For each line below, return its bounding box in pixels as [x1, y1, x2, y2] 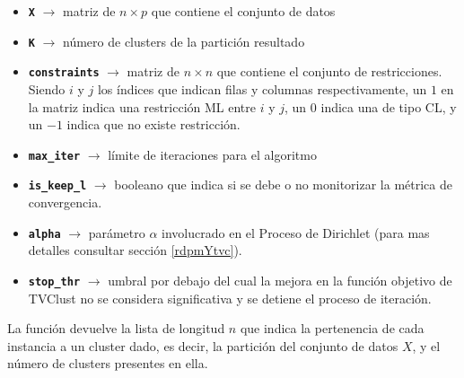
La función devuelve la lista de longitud [7, 319, 225, 338]
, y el [412, 336, 441, 355]
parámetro [88, 223, 145, 242]
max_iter [28, 149, 81, 163]
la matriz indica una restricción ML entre [28, 97, 257, 116]
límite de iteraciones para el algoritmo [108, 145, 317, 163]
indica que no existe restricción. [66, 115, 241, 134]
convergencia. [28, 193, 102, 212]
